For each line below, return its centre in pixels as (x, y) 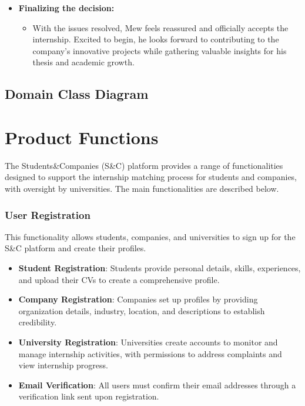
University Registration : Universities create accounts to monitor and (148, 342)
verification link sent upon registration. (89, 396)
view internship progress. (63, 365)
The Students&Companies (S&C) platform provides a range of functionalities (144, 165)
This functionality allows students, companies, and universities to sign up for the (150, 236)
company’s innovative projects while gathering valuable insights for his (160, 50)
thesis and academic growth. (83, 62)
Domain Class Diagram (77, 94)
